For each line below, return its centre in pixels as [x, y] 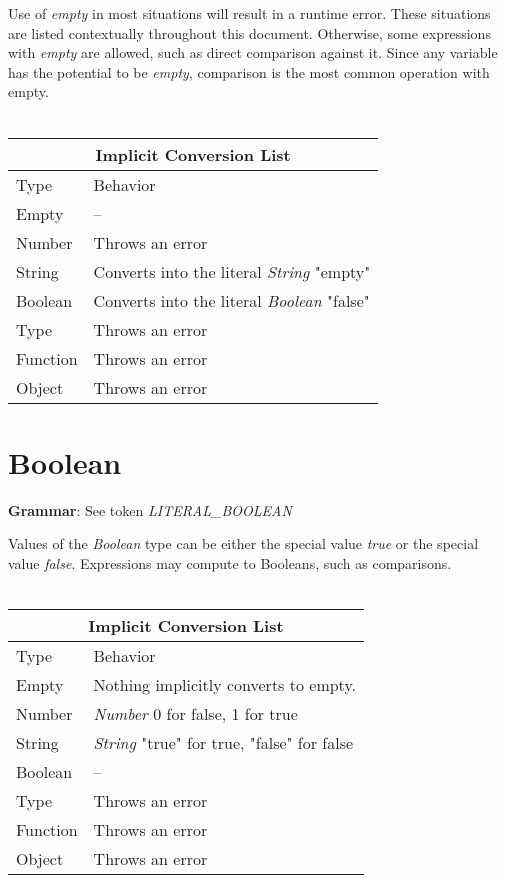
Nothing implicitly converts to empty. [224, 685]
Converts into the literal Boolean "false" [231, 300]
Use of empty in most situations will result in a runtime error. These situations [249, 13]
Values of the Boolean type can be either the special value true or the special [243, 543]
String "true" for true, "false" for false [223, 743]
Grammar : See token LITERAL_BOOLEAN [150, 509]
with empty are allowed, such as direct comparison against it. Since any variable [253, 52]
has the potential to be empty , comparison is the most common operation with [249, 71]
